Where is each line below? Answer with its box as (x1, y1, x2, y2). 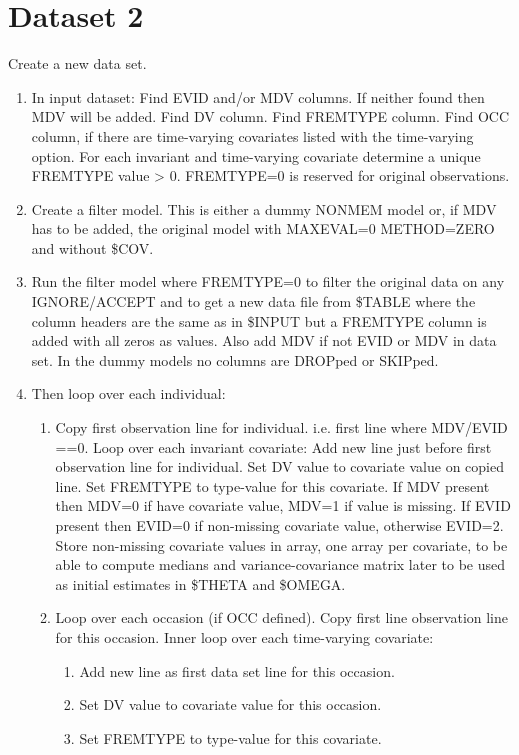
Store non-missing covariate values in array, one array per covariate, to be (55, 534, 508, 555)
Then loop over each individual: (31, 383, 226, 404)
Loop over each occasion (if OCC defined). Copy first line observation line (55, 607, 509, 628)
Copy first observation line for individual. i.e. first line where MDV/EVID (55, 417, 508, 438)
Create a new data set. (8, 53, 147, 74)
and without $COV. (31, 237, 154, 258)
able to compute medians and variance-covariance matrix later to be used (55, 554, 506, 575)
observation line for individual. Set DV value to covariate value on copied (55, 456, 504, 477)
